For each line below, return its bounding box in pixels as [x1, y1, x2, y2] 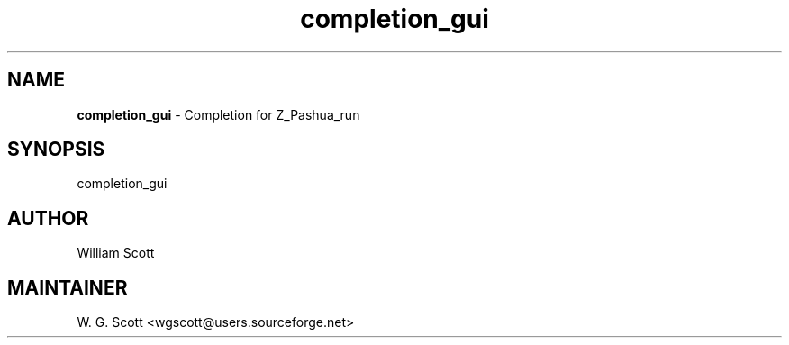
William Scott [77, 245, 155, 261]
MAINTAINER [7, 276, 128, 299]
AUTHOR [7, 206, 89, 230]
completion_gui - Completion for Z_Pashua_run [77, 106, 360, 123]
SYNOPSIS [7, 138, 105, 161]
